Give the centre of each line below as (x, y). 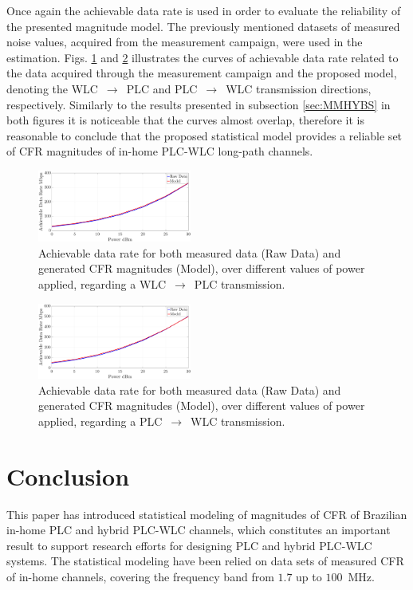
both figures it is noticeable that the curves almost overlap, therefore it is (185, 120)
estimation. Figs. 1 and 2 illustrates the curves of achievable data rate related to (203, 57)
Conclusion (68, 476)
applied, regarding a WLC (102, 283)
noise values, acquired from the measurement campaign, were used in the (185, 42)
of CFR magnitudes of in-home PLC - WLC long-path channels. (160, 151)
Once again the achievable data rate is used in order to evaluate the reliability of (204, 10)
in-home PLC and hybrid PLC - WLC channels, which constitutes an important (199, 530)
